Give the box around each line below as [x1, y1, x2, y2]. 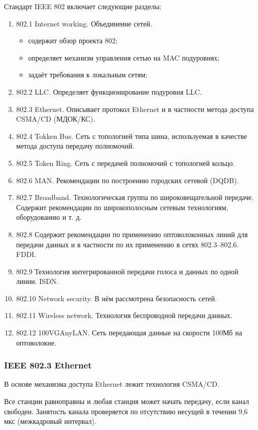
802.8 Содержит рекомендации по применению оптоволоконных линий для [16, 228, 248, 239]
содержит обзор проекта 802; [28, 35, 118, 46]
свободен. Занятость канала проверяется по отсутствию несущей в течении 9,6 [4, 406, 248, 416]
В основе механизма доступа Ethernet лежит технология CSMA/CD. [4, 379, 219, 389]
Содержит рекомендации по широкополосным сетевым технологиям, [16, 202, 229, 212]
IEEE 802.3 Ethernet [4, 359, 92, 371]
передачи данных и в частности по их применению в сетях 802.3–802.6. [16, 239, 239, 249]
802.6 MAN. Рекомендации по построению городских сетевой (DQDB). [16, 175, 239, 185]
